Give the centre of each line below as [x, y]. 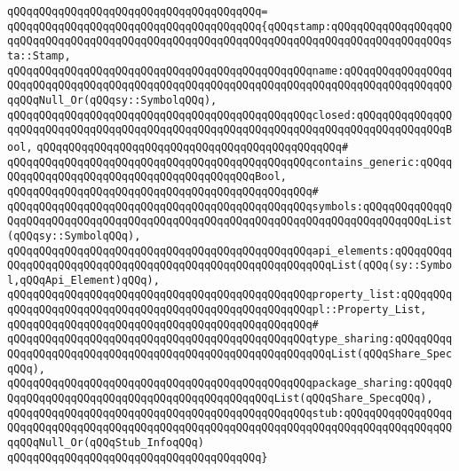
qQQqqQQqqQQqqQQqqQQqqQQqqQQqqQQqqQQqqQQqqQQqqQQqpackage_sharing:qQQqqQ [230, 384]
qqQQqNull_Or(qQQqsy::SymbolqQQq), [112, 100]
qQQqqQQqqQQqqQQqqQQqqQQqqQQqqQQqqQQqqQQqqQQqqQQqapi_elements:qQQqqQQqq [230, 251]
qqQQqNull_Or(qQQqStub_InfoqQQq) [106, 443]
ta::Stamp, [39, 55]
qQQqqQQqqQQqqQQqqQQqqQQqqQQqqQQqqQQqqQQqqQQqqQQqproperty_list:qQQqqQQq [230, 295]
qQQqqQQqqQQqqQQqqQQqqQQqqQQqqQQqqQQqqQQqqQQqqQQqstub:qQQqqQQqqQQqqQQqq [230, 413]
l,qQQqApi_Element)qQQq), [83, 280]
